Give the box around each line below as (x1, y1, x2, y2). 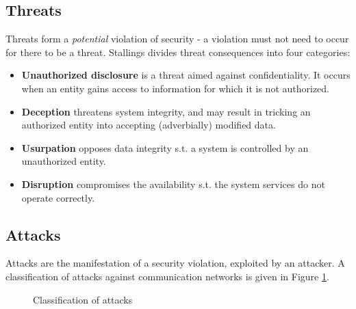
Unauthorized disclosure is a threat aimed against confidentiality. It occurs (21, 68, 351, 82)
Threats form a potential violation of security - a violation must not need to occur (5, 31, 349, 46)
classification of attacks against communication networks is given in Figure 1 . (5, 269, 329, 283)
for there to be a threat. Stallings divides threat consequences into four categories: (5, 44, 351, 59)
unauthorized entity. (21, 154, 106, 168)
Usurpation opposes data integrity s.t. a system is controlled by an (21, 140, 309, 154)
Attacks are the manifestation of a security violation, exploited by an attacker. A (5, 256, 345, 270)
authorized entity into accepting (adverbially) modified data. (21, 118, 276, 132)
